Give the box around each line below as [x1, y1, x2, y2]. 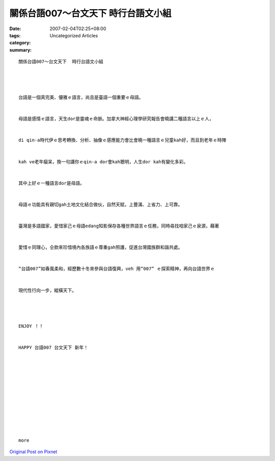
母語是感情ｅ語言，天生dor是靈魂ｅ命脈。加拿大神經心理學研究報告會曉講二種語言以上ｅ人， [18, 116, 214, 122]
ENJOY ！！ [18, 323, 44, 329]
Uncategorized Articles [49, 32, 98, 38]
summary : [9, 46, 32, 53]
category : [9, 40, 31, 46]
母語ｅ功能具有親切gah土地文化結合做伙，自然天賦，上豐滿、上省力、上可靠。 [18, 202, 183, 207]
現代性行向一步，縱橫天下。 [18, 287, 76, 293]
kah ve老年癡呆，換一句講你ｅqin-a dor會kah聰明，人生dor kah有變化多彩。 [18, 159, 188, 164]
